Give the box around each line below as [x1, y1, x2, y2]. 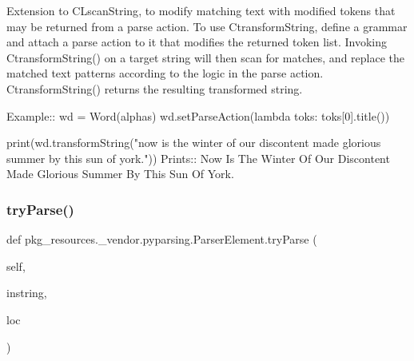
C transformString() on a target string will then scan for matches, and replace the [6, 49, 404, 65]
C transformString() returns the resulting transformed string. [6, 80, 303, 97]
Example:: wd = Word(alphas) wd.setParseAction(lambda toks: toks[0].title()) [6, 107, 390, 124]
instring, [6, 284, 47, 301]
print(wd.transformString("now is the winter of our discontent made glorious [6, 134, 381, 151]
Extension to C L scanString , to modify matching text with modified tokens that [6, 2, 396, 18]
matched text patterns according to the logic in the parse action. [6, 65, 324, 81]
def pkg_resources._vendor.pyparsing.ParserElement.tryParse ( [6, 231, 317, 248]
